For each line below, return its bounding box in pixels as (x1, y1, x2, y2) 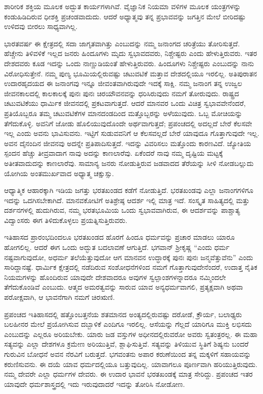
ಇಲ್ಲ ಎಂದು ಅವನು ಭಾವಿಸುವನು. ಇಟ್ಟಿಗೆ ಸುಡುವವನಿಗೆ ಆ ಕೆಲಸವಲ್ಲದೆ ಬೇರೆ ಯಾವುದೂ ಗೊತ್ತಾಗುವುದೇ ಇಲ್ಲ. (4, 128, 259, 138)
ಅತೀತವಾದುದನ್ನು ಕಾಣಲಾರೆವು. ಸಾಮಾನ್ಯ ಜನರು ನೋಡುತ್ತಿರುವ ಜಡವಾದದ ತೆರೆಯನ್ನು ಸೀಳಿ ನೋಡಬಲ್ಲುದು (4, 157, 254, 168)
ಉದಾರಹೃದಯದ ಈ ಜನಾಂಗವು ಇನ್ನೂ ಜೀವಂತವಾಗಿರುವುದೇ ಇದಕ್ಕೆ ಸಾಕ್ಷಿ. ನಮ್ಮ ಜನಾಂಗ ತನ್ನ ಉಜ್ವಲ (4, 78, 242, 89)
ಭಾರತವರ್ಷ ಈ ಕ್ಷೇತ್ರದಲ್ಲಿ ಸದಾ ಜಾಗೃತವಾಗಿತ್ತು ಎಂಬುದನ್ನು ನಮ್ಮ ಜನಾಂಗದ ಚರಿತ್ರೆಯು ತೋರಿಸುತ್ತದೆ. (4, 38, 240, 48)
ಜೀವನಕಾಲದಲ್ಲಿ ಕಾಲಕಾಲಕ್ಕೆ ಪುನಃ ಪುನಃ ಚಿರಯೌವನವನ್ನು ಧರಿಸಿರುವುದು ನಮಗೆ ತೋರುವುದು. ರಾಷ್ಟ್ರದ (4, 88, 239, 98)
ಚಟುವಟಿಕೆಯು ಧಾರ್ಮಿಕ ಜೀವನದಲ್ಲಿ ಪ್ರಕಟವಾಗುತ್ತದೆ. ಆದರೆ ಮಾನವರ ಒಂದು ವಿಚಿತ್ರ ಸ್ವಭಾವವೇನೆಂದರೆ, (4, 98, 246, 108)
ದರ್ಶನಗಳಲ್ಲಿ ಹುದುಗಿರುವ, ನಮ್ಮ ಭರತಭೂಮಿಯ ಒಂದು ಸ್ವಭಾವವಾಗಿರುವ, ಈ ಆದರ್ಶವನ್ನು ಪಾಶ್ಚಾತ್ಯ (4, 205, 240, 215)
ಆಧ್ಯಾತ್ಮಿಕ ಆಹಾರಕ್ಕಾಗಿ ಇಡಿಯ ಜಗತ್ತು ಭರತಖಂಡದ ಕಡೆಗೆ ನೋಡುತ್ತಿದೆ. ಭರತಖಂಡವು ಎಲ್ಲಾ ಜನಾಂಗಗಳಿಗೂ (4, 185, 254, 195)
